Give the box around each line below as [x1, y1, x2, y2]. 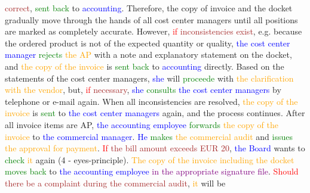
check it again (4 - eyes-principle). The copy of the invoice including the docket [5, 153, 294, 166]
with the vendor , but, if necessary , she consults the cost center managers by [5, 83, 281, 96]
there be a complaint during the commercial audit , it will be [5, 176, 226, 189]
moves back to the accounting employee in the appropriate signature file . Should [5, 165, 299, 178]
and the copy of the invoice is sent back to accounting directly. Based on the [5, 60, 284, 72]
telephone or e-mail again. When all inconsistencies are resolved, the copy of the [5, 95, 298, 107]
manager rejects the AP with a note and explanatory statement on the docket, [5, 48, 292, 61]
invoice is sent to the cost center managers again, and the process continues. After [5, 107, 305, 119]
